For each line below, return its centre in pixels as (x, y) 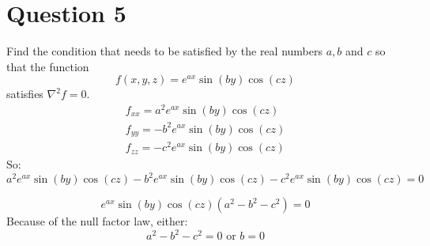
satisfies (25, 94)
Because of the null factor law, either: (97, 221)
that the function (48, 66)
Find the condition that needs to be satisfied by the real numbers (164, 51)
